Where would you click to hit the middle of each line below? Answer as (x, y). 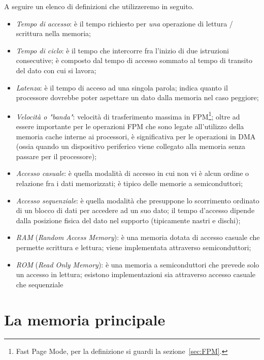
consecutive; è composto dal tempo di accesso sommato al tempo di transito (134, 60)
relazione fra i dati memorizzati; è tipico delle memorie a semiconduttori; (129, 183)
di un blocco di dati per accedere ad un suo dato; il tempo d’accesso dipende (135, 210)
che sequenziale (40, 284)
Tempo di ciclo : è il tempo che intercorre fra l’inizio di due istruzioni (122, 50)
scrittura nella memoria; (53, 33)
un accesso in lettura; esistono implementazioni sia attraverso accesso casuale (136, 274)
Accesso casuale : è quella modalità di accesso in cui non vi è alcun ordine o (133, 173)
